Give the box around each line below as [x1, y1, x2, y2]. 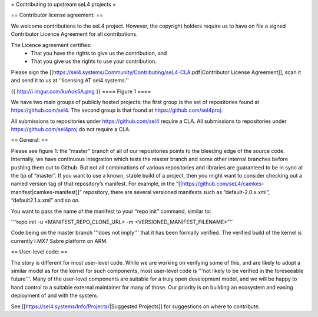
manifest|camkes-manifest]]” [11, 188, 82, 195]
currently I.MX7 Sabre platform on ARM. [11, 237, 108, 244]
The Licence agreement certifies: [11, 41, 92, 48]
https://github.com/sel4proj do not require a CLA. [11, 126, 131, 133]
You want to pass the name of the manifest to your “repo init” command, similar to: [11, 208, 211, 215]
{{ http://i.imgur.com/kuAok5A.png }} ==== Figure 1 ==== [11, 88, 151, 95]
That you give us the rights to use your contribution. [31, 58, 157, 65]
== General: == [11, 136, 48, 144]
